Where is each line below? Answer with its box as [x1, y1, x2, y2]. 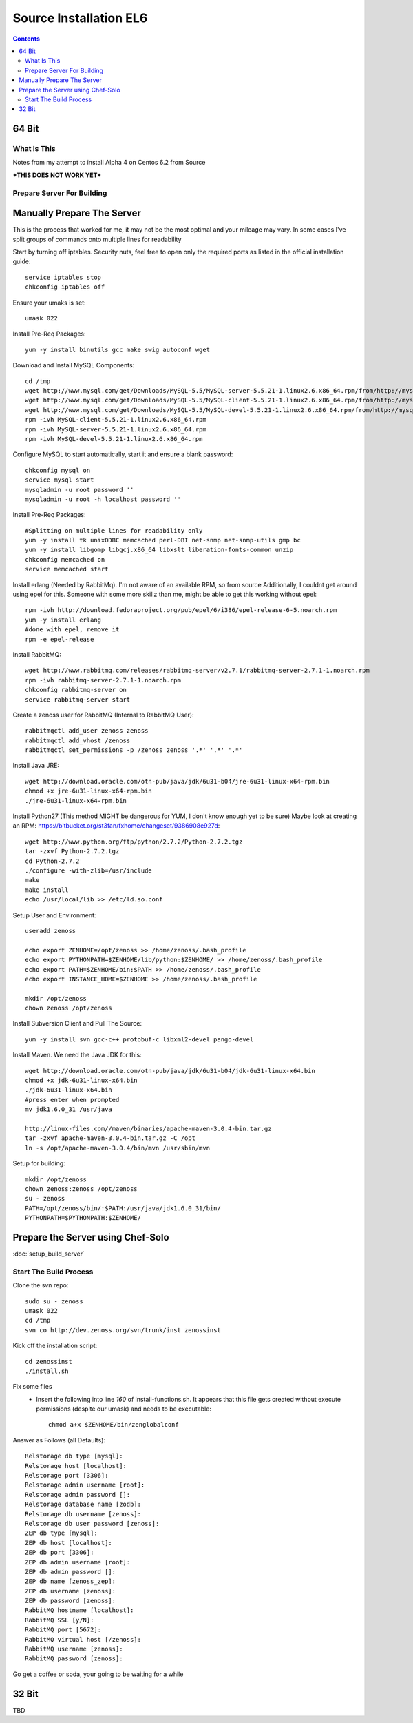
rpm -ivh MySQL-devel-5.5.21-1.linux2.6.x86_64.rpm [25, 435, 203, 442]
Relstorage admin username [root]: [25, 1481, 145, 1489]
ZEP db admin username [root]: [25, 1558, 131, 1566]
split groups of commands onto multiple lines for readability [12, 235, 182, 243]
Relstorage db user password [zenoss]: [25, 1520, 160, 1527]
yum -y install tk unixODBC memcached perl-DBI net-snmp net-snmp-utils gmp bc [25, 536, 301, 544]
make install [25, 886, 69, 894]
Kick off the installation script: [12, 1341, 98, 1350]
